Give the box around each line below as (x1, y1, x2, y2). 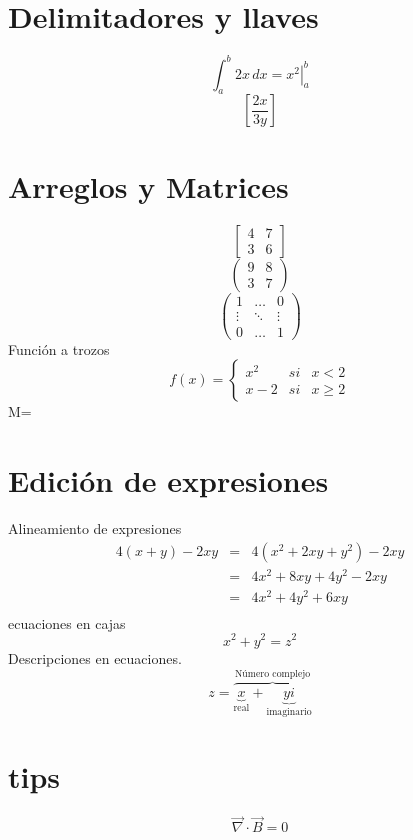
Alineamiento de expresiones (8, 518, 182, 539)
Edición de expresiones (8, 460, 329, 501)
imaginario (266, 707, 312, 718)
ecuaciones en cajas (8, 612, 126, 633)
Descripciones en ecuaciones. (8, 647, 182, 668)
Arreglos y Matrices (8, 165, 289, 206)
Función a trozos (8, 338, 110, 359)
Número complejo (235, 668, 311, 679)
